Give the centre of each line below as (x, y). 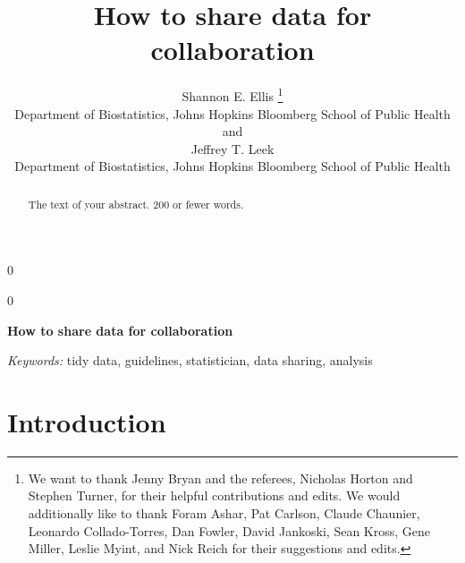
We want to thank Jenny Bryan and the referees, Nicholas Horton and (220, 478)
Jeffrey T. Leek (232, 148)
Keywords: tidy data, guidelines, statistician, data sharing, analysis (190, 360)
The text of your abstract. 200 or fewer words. (136, 204)
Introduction (87, 421)
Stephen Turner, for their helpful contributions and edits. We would (214, 495)
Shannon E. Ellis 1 (232, 94)
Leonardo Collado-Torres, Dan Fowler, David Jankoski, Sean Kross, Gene (229, 530)
